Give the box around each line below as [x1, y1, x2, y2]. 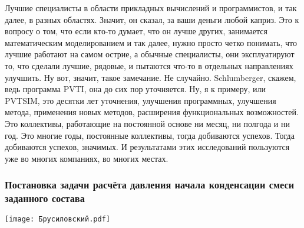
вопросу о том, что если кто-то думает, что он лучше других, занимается [5, 25, 268, 37]
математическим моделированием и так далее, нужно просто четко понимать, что [5, 36, 298, 48]
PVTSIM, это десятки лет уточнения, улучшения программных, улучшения [5, 94, 276, 106]
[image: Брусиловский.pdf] [5, 215, 110, 224]
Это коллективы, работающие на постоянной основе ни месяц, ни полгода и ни [5, 117, 290, 129]
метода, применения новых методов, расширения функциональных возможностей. [5, 106, 299, 118]
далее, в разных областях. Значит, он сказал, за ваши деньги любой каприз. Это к [5, 13, 299, 25]
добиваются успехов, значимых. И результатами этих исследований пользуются [5, 141, 290, 153]
